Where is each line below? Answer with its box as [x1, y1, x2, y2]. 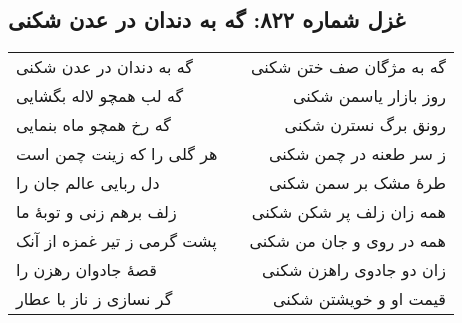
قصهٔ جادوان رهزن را [16, 258, 157, 282]
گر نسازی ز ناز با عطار [16, 287, 173, 311]
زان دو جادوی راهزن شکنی [262, 258, 446, 282]
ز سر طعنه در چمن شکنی [268, 142, 446, 166]
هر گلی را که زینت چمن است [16, 142, 218, 166]
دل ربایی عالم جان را [16, 171, 160, 195]
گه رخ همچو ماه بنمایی [16, 113, 171, 137]
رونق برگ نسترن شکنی [284, 113, 446, 137]
